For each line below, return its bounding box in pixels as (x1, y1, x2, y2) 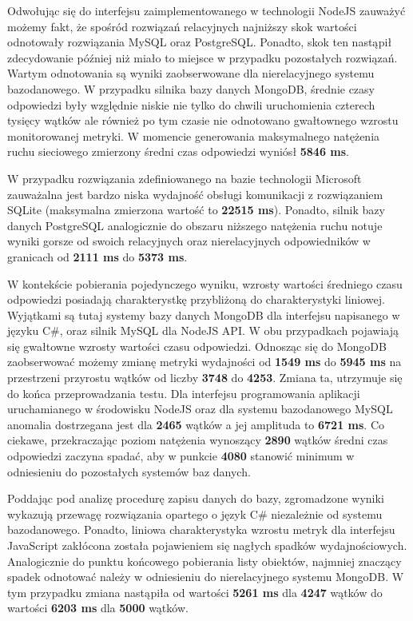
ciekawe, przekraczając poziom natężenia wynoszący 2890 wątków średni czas (7, 432, 388, 448)
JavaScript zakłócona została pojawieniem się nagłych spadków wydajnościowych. (7, 537, 407, 553)
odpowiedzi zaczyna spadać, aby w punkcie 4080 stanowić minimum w (7, 448, 355, 464)
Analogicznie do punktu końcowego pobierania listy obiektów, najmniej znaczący (7, 552, 402, 569)
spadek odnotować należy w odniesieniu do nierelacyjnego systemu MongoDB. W (7, 568, 404, 585)
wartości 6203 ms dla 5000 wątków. (7, 599, 189, 616)
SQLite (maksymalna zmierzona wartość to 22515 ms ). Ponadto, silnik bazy (7, 201, 385, 218)
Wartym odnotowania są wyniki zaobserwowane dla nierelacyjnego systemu (7, 65, 375, 82)
